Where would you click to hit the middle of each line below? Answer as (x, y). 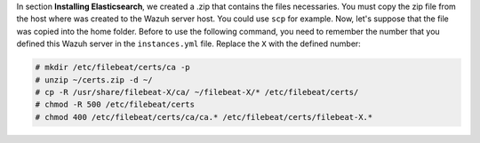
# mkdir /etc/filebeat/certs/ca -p (112, 68)
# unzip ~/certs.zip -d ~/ (94, 79)
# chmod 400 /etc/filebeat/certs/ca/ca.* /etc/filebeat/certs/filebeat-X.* (204, 117)
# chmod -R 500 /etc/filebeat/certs (115, 105)
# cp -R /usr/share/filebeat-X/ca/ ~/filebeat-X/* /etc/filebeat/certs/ (197, 92)
